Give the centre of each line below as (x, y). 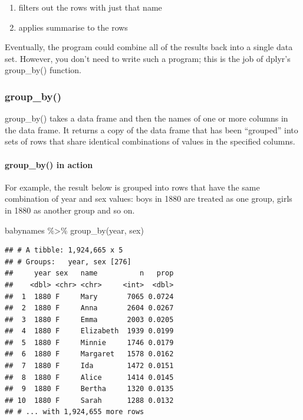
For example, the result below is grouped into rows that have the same (132, 187)
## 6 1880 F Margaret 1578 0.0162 (89, 354)
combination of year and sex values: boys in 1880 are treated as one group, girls (149, 198)
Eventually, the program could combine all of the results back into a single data (149, 47)
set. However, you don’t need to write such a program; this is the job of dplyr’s (148, 58)
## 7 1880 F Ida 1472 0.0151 (89, 366)
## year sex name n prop (89, 273)
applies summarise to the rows (73, 27)
